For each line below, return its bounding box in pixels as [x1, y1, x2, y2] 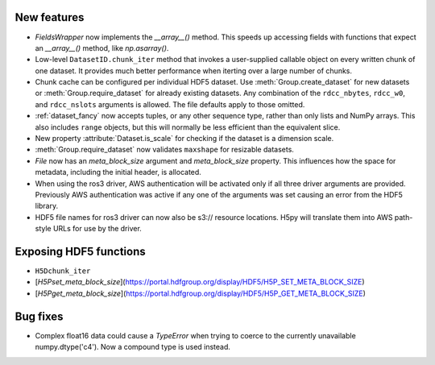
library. [35, 201, 59, 211]
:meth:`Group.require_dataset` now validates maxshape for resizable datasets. [35, 145, 294, 155]
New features [14, 10, 85, 24]
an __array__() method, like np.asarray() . [35, 43, 169, 52]
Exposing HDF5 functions [14, 244, 146, 258]
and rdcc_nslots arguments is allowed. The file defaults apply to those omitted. [35, 99, 305, 109]
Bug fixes [14, 309, 64, 323]
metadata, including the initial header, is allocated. [35, 168, 201, 177]
